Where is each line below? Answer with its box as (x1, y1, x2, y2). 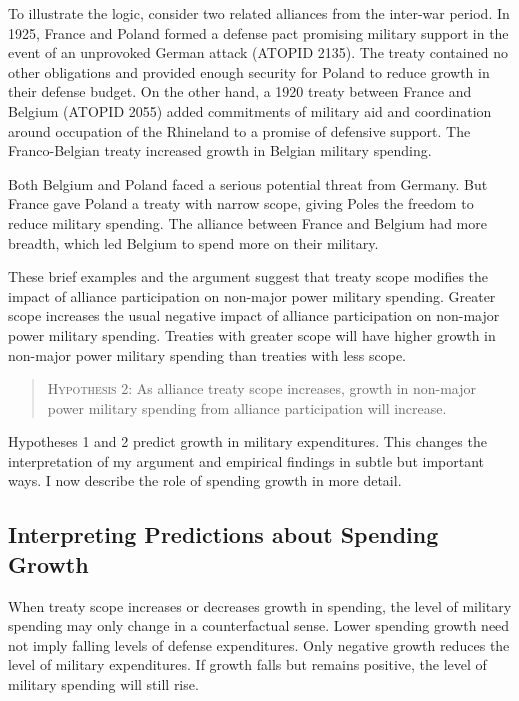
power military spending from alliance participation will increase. (47, 397, 447, 418)
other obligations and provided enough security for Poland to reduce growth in (8, 61, 490, 82)
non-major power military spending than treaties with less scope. (8, 344, 406, 365)
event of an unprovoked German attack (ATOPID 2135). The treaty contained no (8, 42, 508, 63)
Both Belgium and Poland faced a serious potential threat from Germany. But (8, 173, 488, 194)
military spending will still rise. (8, 674, 199, 695)
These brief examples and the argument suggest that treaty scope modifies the (8, 266, 489, 287)
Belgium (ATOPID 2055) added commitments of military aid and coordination (8, 100, 492, 121)
